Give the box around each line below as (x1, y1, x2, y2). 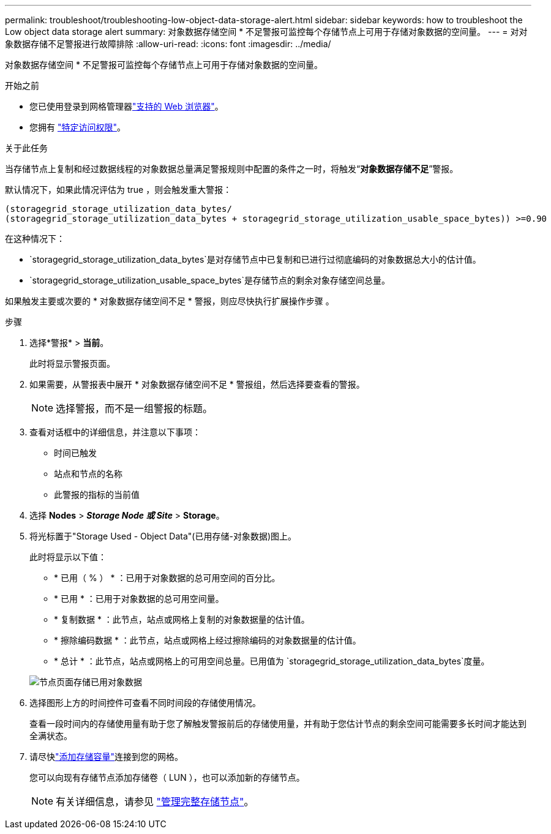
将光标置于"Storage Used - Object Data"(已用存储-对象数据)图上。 (29, 531, 297, 541)
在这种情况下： (5, 233, 65, 244)
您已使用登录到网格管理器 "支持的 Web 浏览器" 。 (29, 101, 223, 111)
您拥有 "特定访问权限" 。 (29, 122, 126, 132)
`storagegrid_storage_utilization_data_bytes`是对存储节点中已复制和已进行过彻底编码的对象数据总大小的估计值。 (29, 254, 481, 265)
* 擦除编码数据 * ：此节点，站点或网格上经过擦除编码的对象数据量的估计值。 (54, 635, 361, 645)
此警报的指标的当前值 (54, 489, 140, 500)
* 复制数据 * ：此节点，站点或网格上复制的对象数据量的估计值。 (54, 614, 310, 625)
